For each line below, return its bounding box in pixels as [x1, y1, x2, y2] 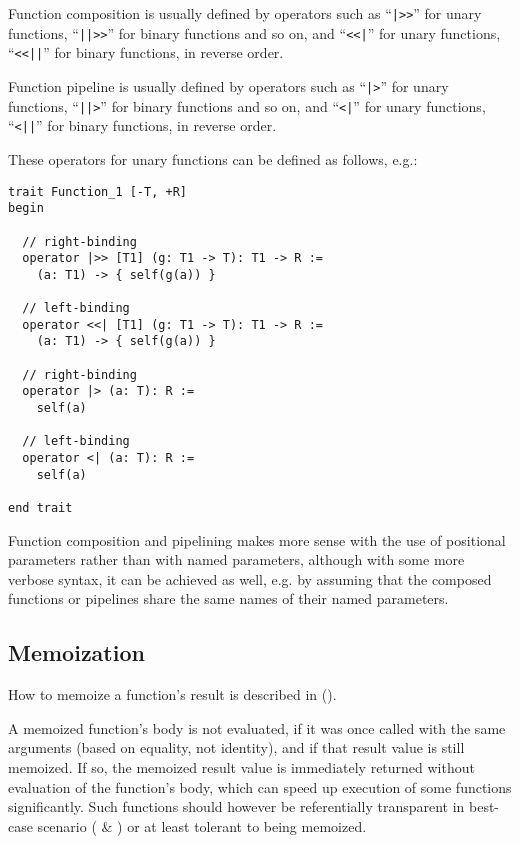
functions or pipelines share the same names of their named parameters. [8, 588, 449, 609]
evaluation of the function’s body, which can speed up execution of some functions [8, 776, 512, 797]
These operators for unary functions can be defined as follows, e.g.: [8, 148, 418, 169]
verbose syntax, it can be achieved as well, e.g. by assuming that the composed [8, 568, 492, 589]
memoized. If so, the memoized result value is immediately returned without [8, 757, 475, 778]
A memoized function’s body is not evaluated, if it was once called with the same [8, 717, 506, 738]
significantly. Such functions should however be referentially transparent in [8, 796, 465, 817]
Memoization [8, 637, 145, 668]
